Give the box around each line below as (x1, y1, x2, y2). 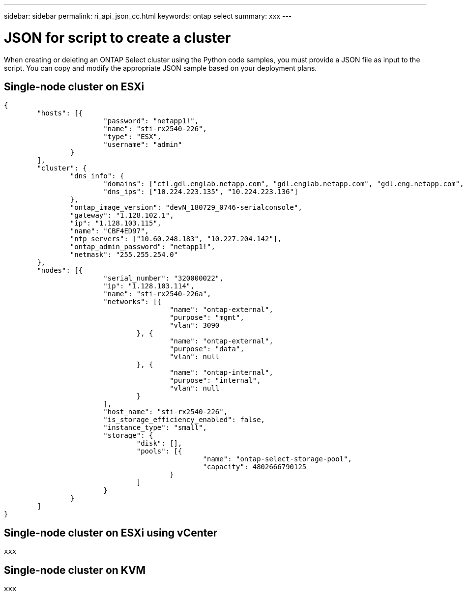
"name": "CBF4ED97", (70, 227, 149, 235)
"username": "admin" (103, 141, 182, 149)
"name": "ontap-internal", (170, 368, 273, 377)
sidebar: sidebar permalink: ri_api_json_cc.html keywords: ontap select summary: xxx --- (4, 12, 292, 20)
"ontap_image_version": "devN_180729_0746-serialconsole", (70, 203, 302, 212)
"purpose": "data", (170, 345, 244, 353)
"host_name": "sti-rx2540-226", (103, 408, 228, 416)
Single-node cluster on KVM (4, 564, 146, 576)
